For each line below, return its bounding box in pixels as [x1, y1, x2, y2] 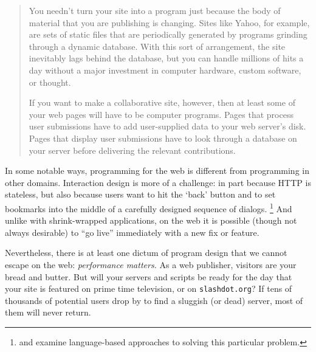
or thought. [29, 75, 71, 88]
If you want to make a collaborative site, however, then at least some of [29, 96, 295, 109]
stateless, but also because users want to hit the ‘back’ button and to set [5, 188, 276, 201]
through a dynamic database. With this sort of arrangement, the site [29, 40, 286, 52]
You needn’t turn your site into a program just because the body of [29, 4, 281, 16]
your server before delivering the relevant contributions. [29, 143, 236, 156]
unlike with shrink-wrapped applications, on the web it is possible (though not [5, 214, 297, 227]
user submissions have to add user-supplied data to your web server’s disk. [29, 120, 306, 133]
